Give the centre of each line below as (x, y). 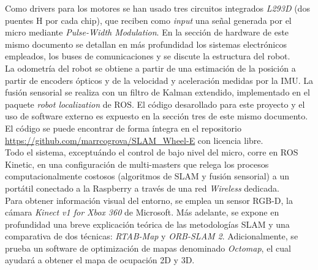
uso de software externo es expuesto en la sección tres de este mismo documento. (157, 116)
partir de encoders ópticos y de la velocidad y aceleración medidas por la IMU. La (159, 80)
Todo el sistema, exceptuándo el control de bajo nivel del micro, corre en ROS (152, 152)
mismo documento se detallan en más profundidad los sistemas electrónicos (146, 44)
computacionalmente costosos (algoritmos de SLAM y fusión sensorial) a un (147, 176)
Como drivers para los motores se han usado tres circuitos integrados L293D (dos (157, 8)
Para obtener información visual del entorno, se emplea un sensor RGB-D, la (149, 200)
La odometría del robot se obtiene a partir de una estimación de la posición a (150, 68)
